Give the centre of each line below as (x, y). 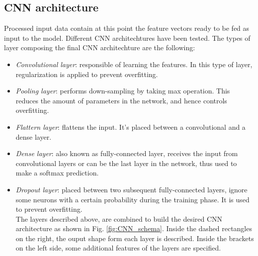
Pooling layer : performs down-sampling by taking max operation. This (123, 91)
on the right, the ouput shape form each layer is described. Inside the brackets (135, 238)
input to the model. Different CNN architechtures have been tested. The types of (127, 38)
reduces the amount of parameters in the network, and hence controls (121, 100)
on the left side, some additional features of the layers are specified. (118, 248)
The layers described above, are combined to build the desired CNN (119, 218)
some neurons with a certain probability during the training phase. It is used (132, 199)
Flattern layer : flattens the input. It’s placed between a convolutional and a (130, 127)
